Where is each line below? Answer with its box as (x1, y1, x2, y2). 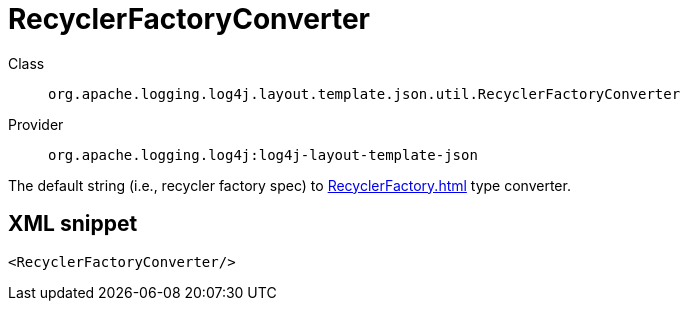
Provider (8, 115, 64, 133)
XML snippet (8, 211, 138, 237)
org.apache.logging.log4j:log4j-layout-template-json (48, 146, 478, 163)
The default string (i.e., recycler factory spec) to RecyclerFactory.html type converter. (8, 176, 571, 194)
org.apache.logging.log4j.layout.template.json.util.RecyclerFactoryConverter (48, 85, 681, 102)
